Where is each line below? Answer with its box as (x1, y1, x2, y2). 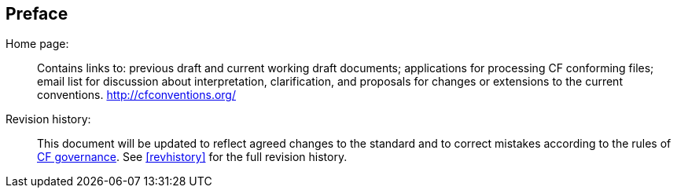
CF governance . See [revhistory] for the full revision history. (37, 150, 348, 164)
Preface (6, 4, 68, 24)
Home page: (6, 37, 69, 51)
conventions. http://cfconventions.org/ (37, 88, 236, 102)
